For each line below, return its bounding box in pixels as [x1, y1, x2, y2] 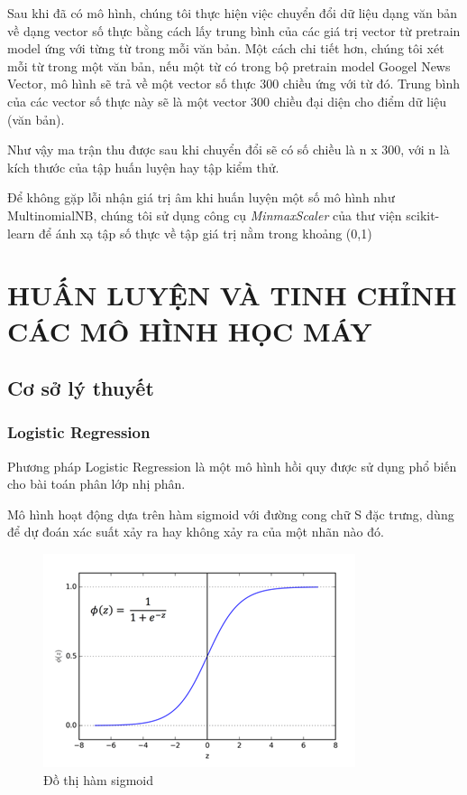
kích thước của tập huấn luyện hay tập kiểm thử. [7, 157, 279, 176]
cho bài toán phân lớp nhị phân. [7, 474, 186, 493]
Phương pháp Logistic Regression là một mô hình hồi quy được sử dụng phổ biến [7, 456, 457, 475]
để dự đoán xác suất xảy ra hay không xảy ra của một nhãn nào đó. [7, 522, 384, 541]
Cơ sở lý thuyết [7, 374, 154, 402]
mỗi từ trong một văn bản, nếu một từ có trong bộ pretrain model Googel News [7, 56, 451, 75]
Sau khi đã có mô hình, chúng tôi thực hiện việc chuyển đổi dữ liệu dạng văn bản [7, 4, 457, 22]
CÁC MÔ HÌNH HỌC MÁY [7, 312, 372, 349]
